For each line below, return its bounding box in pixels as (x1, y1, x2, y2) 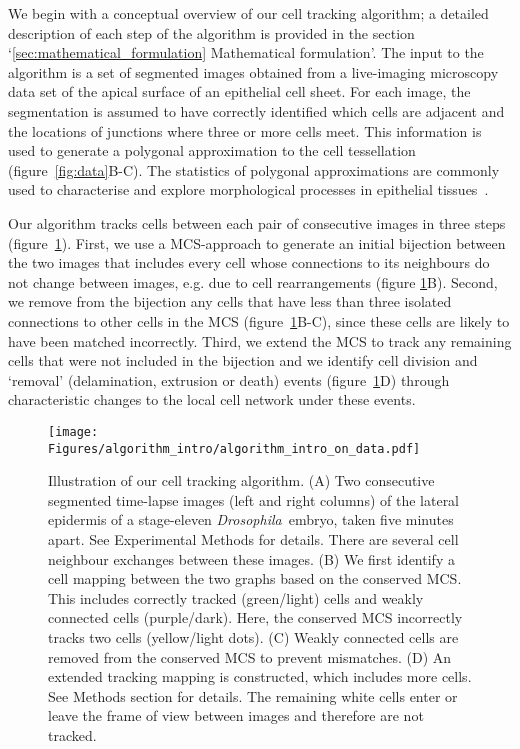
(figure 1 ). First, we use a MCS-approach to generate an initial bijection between (8, 232, 506, 253)
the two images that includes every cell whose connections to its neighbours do (8, 252, 490, 273)
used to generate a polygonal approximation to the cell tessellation (8, 140, 416, 161)
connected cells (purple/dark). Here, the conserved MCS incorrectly (48, 607, 463, 628)
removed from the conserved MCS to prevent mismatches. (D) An (48, 646, 452, 667)
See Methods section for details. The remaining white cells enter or (48, 685, 458, 706)
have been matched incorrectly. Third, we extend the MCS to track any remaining (8, 330, 512, 351)
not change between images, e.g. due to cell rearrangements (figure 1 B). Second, (8, 271, 498, 292)
